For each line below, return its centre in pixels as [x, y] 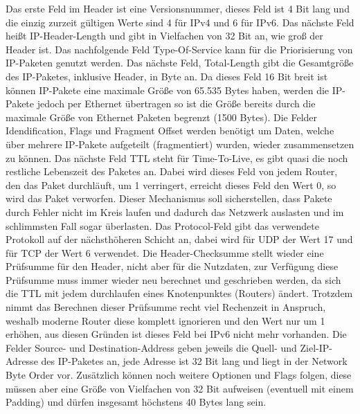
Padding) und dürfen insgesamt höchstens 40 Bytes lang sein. [136, 402]
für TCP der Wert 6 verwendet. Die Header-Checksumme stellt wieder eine [165, 252]
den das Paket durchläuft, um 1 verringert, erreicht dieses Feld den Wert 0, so [171, 184]
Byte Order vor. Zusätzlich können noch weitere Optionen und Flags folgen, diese [179, 375]
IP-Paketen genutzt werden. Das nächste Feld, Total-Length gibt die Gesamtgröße [180, 63]
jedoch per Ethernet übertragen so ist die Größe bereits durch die [176, 103]
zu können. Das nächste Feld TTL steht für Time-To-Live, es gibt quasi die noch [177, 157]
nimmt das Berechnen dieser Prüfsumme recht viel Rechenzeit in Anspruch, [166, 307]
